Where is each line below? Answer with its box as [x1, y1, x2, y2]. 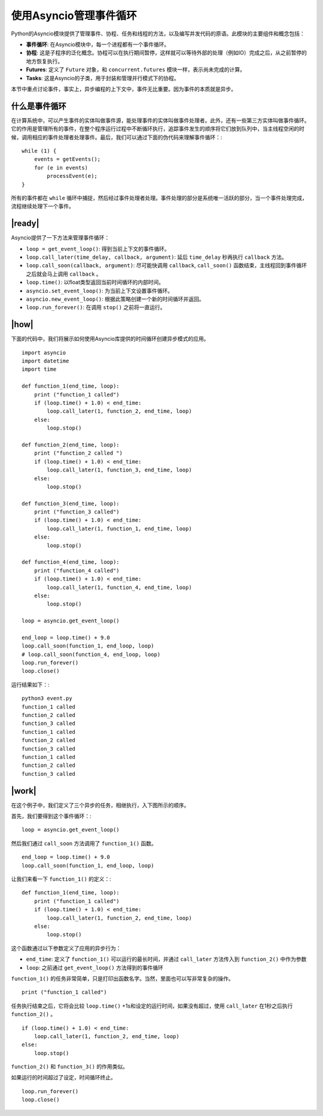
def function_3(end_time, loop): [22, 500, 120, 507]
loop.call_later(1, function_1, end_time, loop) [47, 525, 193, 532]
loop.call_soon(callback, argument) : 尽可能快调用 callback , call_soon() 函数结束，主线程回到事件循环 [26, 262, 307, 269]
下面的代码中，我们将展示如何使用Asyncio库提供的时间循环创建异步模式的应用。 [11, 335, 209, 343]
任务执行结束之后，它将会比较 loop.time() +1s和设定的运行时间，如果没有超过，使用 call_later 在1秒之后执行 [11, 1002, 293, 1009]
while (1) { [22, 147, 57, 154]
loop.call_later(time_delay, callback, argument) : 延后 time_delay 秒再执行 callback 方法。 [26, 253, 287, 261]
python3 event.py [22, 695, 72, 702]
